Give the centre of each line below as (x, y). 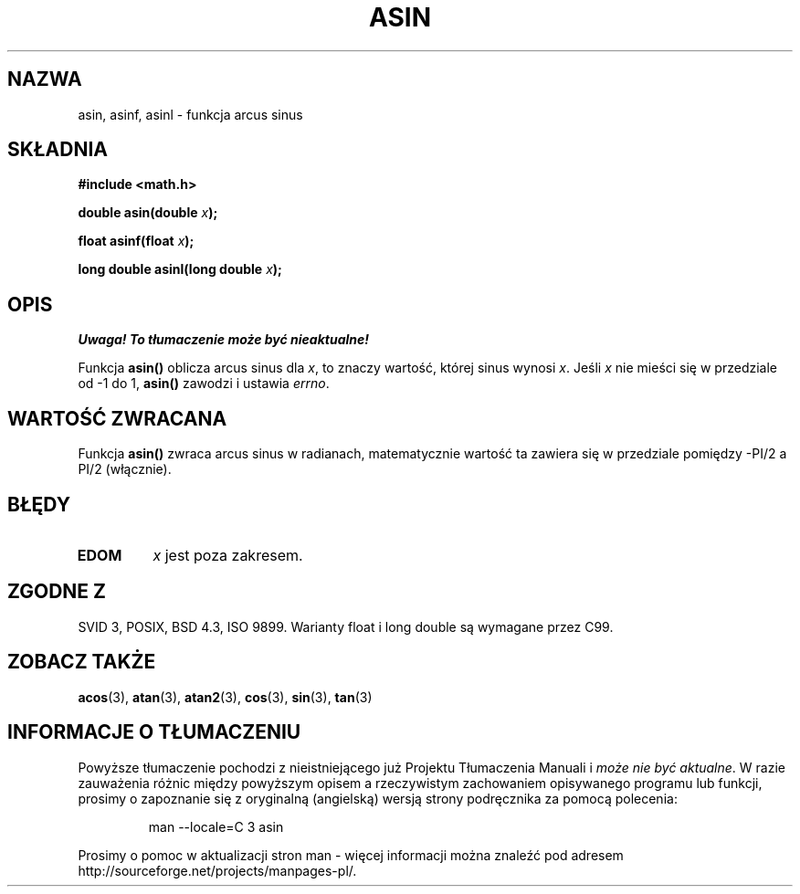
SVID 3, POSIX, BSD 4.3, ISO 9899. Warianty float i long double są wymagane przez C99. (346, 626)
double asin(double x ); (148, 213)
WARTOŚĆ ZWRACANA (117, 418)
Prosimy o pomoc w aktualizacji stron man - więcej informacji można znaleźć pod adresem (351, 855)
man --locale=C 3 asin (216, 826)
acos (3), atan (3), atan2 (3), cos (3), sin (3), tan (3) (225, 697)
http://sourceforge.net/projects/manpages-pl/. (217, 870)
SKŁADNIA (58, 150)
